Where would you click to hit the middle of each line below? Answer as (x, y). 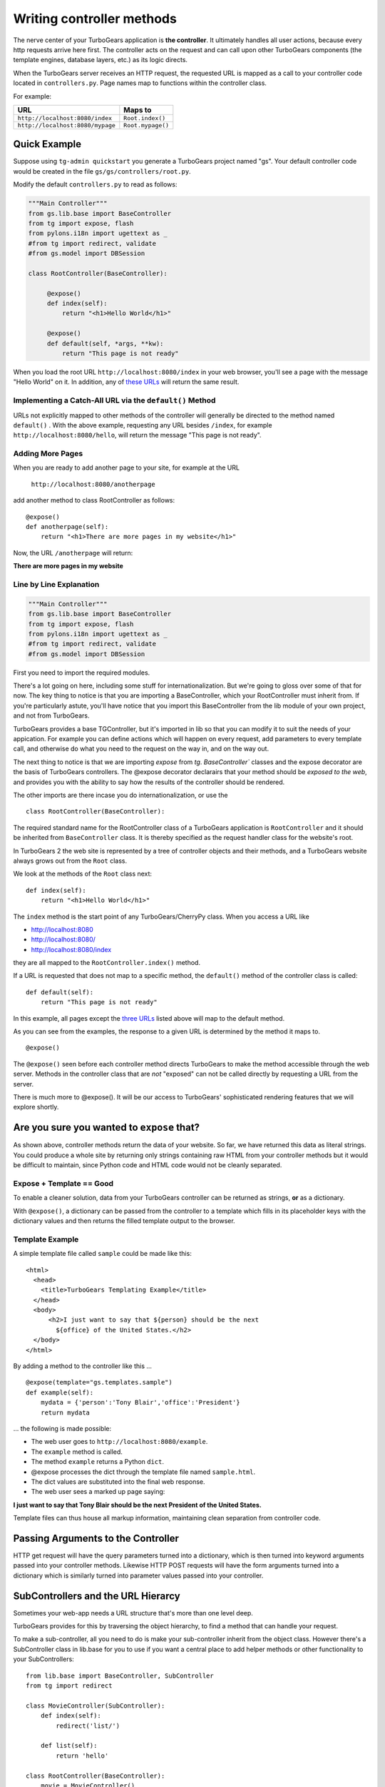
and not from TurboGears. (51, 716)
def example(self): (60, 1392)
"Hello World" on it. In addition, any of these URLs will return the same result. (126, 382)
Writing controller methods (95, 19)
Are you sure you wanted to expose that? (106, 1128)
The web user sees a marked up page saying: (98, 1492)
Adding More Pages (48, 454)
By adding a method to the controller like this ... (83, 1366)
